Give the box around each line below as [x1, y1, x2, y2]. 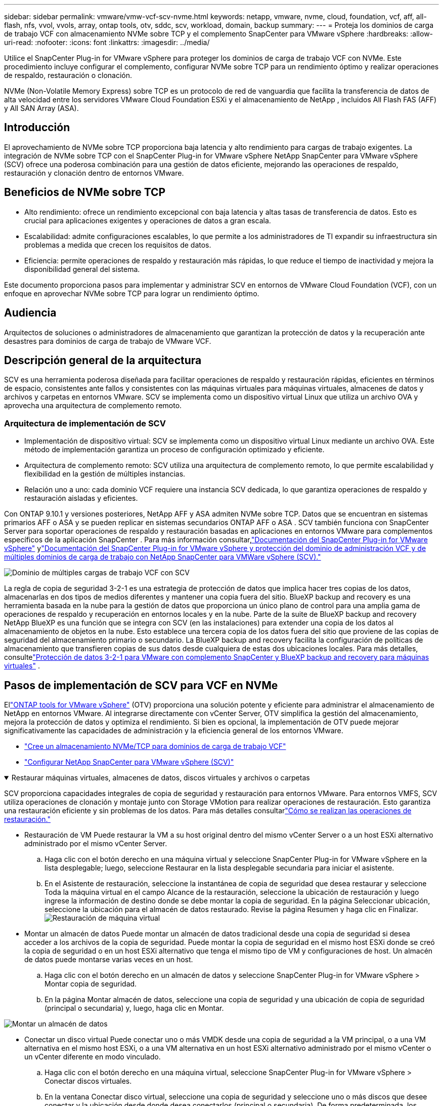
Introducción [4, 121, 70, 134]
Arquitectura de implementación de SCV [4, 418, 166, 428]
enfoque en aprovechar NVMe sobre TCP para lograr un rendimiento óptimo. [4, 289, 259, 298]
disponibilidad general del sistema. [24, 264, 140, 273]
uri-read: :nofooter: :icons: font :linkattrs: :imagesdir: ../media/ [4, 38, 210, 47]
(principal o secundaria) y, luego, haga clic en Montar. [45, 1003, 224, 1012]
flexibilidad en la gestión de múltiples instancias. [24, 469, 186, 479]
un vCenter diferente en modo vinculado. [24, 1052, 161, 1061]
